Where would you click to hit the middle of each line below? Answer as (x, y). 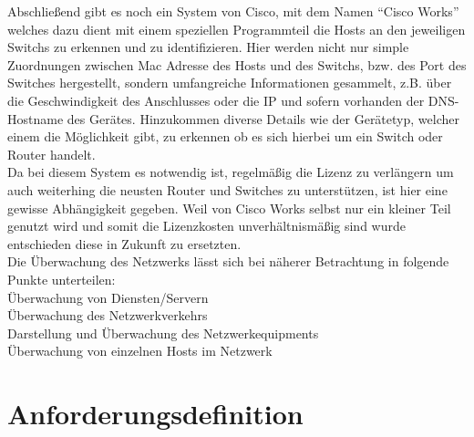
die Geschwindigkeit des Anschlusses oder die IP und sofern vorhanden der (216, 100)
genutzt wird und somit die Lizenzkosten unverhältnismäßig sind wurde (206, 226)
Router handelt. (52, 154)
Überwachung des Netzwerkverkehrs (108, 315)
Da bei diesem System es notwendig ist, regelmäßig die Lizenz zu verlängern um (231, 172)
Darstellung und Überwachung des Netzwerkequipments (163, 333)
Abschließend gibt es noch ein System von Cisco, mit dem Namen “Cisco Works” (233, 11)
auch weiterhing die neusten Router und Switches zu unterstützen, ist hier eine (227, 189)
